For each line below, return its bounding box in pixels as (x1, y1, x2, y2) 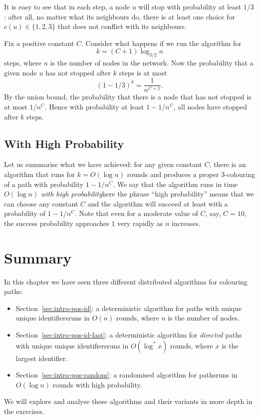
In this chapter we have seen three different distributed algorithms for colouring (4, 276, 248, 286)
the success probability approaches (4, 217, 109, 228)
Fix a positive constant (4, 37, 74, 48)
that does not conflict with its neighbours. (57, 21, 187, 31)
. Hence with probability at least (44, 101, 144, 112)
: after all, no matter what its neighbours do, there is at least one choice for (4, 11, 235, 21)
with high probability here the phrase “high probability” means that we (40, 188, 254, 199)
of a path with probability (4, 178, 84, 189)
